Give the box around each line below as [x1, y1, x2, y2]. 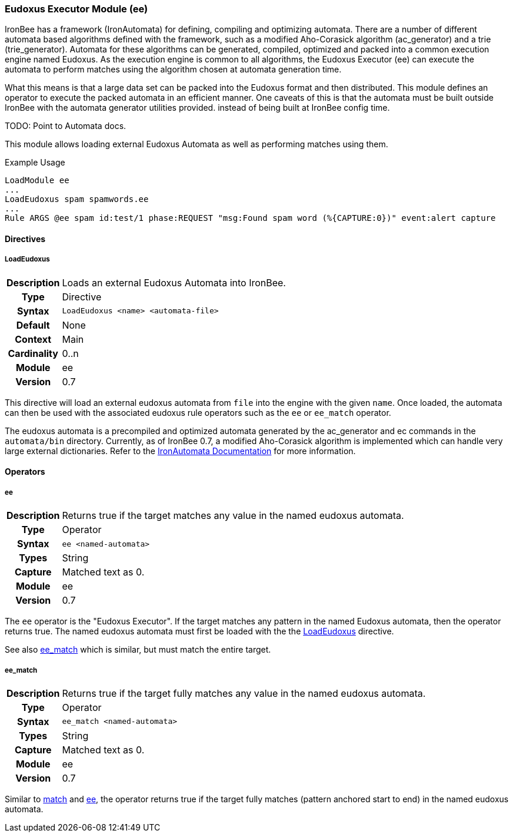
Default [16, 319, 50, 331]
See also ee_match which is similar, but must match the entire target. [5, 644, 271, 655]
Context [15, 333, 52, 345]
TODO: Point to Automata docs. [5, 121, 126, 131]
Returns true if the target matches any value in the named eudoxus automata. [62, 510, 404, 522]
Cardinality [8, 347, 58, 359]
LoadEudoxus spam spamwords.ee [5, 194, 149, 204]
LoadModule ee [5, 176, 69, 186]
